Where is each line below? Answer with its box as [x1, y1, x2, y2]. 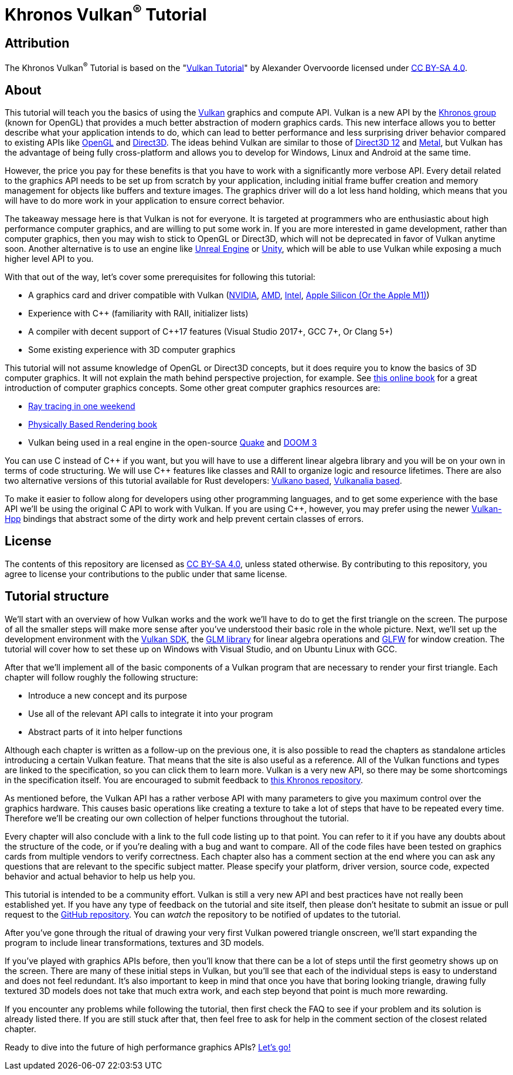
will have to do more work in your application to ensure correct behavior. [5, 196, 285, 205]
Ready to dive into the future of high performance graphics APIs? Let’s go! [5, 1042, 291, 1052]
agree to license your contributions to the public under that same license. [5, 568, 287, 579]
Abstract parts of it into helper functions [28, 726, 183, 737]
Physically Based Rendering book [28, 419, 158, 429]
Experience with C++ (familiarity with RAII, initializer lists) [28, 308, 249, 318]
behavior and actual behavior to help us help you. [5, 871, 195, 881]
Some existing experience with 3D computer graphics [28, 345, 236, 355]
